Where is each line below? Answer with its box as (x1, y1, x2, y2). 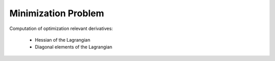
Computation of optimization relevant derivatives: (9, 25, 113, 32)
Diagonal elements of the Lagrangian (35, 44, 113, 50)
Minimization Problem (9, 8, 104, 19)
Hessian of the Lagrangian (35, 37, 91, 43)
